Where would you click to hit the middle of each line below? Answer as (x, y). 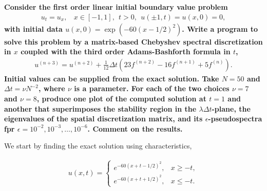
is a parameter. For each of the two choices (152, 88)
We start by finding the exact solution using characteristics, (98, 146)
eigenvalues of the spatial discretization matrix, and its (103, 119)
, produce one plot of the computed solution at (121, 99)
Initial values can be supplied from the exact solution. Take (112, 78)
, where (52, 88)
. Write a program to (220, 28)
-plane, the (231, 108)
